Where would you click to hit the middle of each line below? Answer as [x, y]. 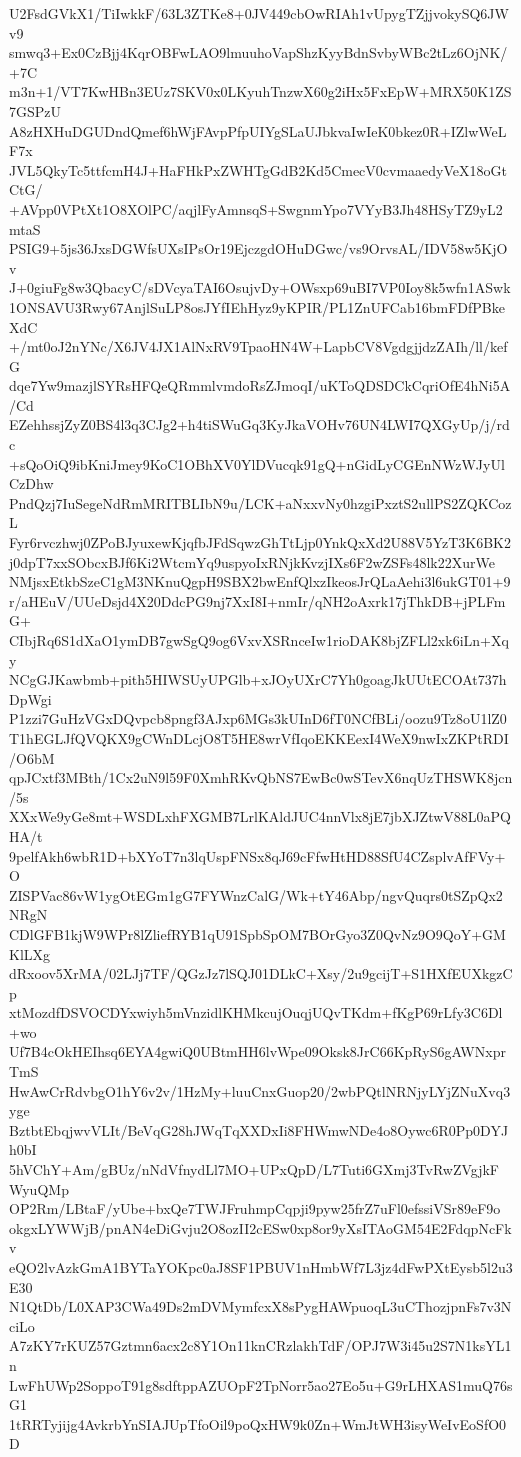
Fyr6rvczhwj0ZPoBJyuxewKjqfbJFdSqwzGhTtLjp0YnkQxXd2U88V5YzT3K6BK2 [260, 542]
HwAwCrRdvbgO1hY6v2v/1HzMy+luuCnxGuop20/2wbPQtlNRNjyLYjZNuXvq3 [260, 1090]
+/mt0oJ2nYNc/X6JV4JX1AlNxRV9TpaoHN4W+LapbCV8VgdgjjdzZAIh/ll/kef [258, 346]
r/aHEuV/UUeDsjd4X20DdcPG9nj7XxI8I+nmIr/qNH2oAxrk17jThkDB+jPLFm [257, 600]
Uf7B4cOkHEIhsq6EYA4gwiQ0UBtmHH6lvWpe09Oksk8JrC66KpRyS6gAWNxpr [257, 1051]
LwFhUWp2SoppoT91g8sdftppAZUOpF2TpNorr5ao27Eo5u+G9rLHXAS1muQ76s [261, 1384]
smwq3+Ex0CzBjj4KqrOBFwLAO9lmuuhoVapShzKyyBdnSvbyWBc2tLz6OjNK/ [258, 52]
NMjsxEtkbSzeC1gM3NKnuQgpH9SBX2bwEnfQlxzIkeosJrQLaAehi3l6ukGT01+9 [260, 581]
